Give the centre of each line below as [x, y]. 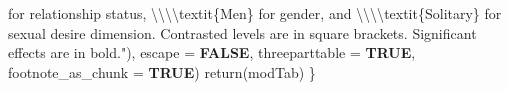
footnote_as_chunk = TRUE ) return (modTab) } [162, 71]
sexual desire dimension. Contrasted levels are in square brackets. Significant [242, 32]
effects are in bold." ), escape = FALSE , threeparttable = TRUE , [212, 52]
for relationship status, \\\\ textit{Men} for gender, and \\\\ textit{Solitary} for [255, 13]
